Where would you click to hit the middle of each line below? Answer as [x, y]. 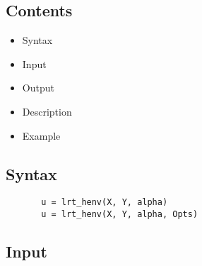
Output [38, 88]
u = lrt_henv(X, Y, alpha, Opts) [120, 215]
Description [47, 111]
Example [41, 135]
